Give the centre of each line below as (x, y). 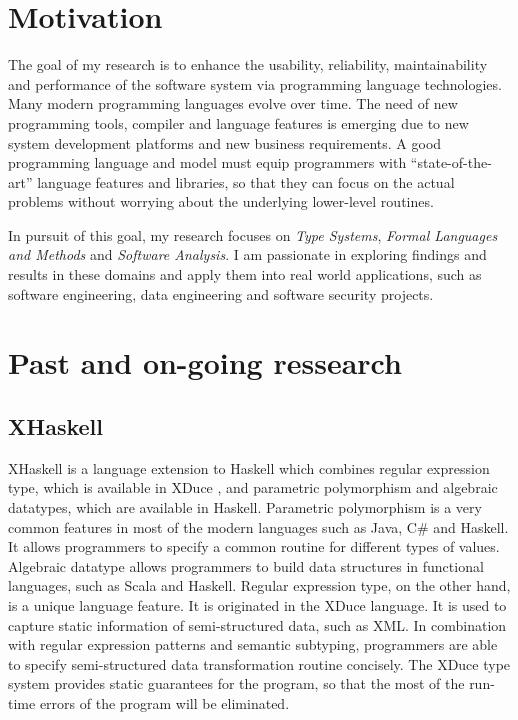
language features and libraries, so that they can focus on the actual (246, 181)
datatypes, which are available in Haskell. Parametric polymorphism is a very (245, 507)
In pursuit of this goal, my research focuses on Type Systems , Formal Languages (253, 234)
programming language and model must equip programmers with (207, 162)
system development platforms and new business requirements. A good (225, 142)
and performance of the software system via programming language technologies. (255, 83)
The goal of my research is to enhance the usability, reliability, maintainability (248, 64)
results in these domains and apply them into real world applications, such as (245, 274)
